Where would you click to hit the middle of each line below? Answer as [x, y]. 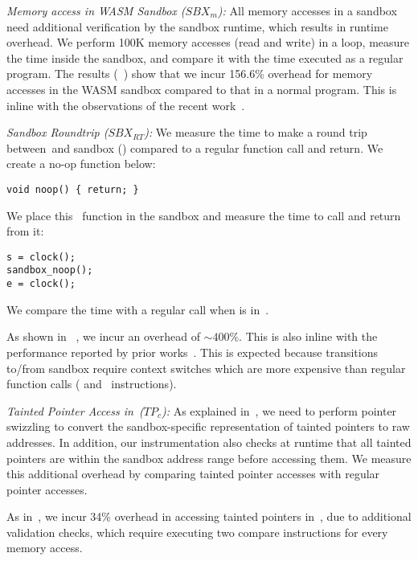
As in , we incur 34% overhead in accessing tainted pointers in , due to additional [209, 516]
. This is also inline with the [308, 336]
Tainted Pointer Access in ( [75, 410]
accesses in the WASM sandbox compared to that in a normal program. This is [202, 89]
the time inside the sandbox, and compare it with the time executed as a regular [205, 57]
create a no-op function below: [81, 164]
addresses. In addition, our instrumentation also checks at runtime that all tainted [209, 442]
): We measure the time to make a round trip [256, 132]
